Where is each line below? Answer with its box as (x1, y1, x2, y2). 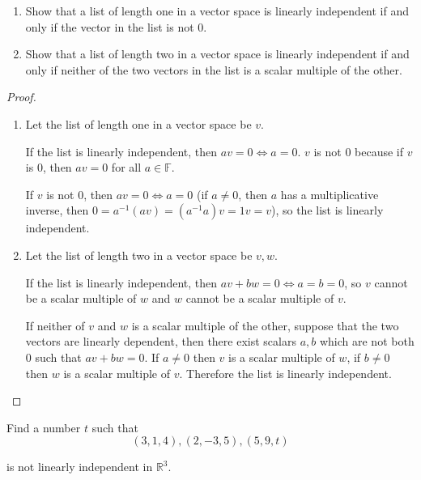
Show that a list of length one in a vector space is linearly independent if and (25, 2, 410, 19)
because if (355, 142, 404, 159)
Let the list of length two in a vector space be (25, 246, 253, 263)
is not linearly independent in (6, 458, 153, 475)
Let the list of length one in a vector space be (25, 115, 252, 132)
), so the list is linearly (270, 202, 384, 219)
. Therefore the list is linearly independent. (179, 364, 392, 381)
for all (111, 159, 142, 176)
